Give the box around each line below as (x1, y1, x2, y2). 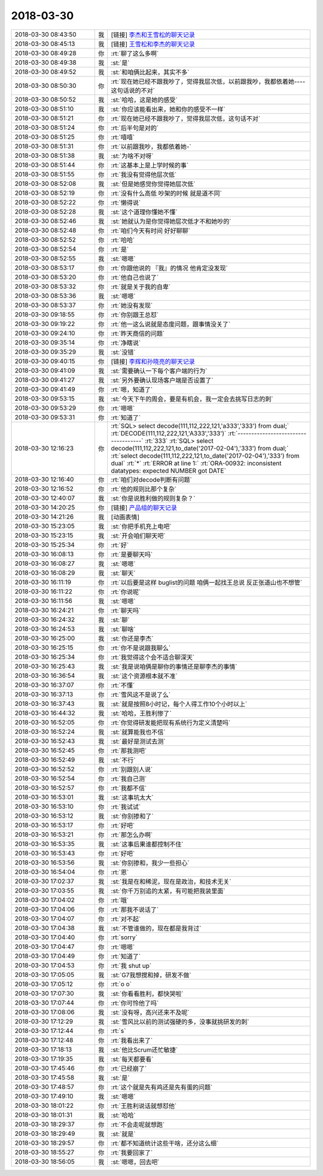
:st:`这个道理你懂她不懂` (111, 208, 178, 216)
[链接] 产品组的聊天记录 (111, 503, 178, 511)
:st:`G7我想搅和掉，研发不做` (111, 971, 191, 979)
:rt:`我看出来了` (111, 1036, 153, 1044)
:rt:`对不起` (111, 915, 141, 923)
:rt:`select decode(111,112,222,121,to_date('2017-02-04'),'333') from (111, 452, 300, 460)
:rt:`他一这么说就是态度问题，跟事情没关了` (111, 320, 231, 328)
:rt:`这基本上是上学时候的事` (111, 161, 189, 169)
